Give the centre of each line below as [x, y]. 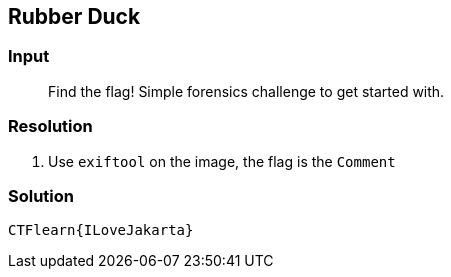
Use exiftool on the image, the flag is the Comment [222, 161]
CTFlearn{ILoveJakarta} [101, 230]
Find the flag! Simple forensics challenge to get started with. [246, 91]
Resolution [50, 126]
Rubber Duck [74, 16]
